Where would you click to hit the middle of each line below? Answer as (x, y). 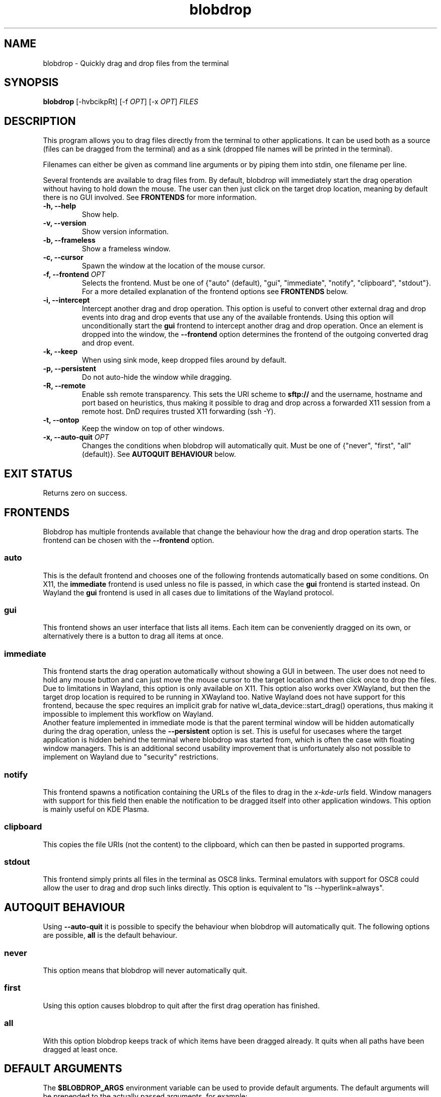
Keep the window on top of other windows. (153, 429)
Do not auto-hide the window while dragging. (157, 377)
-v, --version (65, 223)
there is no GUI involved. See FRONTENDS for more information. (150, 197)
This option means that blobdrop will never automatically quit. (145, 971)
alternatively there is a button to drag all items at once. (133, 636)
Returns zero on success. (85, 493)
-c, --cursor (63, 257)
